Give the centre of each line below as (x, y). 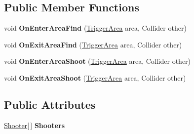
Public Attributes (50, 104)
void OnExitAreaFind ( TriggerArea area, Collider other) (93, 44)
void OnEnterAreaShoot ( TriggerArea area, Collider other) (97, 61)
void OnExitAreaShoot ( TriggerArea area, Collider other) (95, 77)
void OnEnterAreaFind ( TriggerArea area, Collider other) (95, 28)
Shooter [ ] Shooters (34, 125)
